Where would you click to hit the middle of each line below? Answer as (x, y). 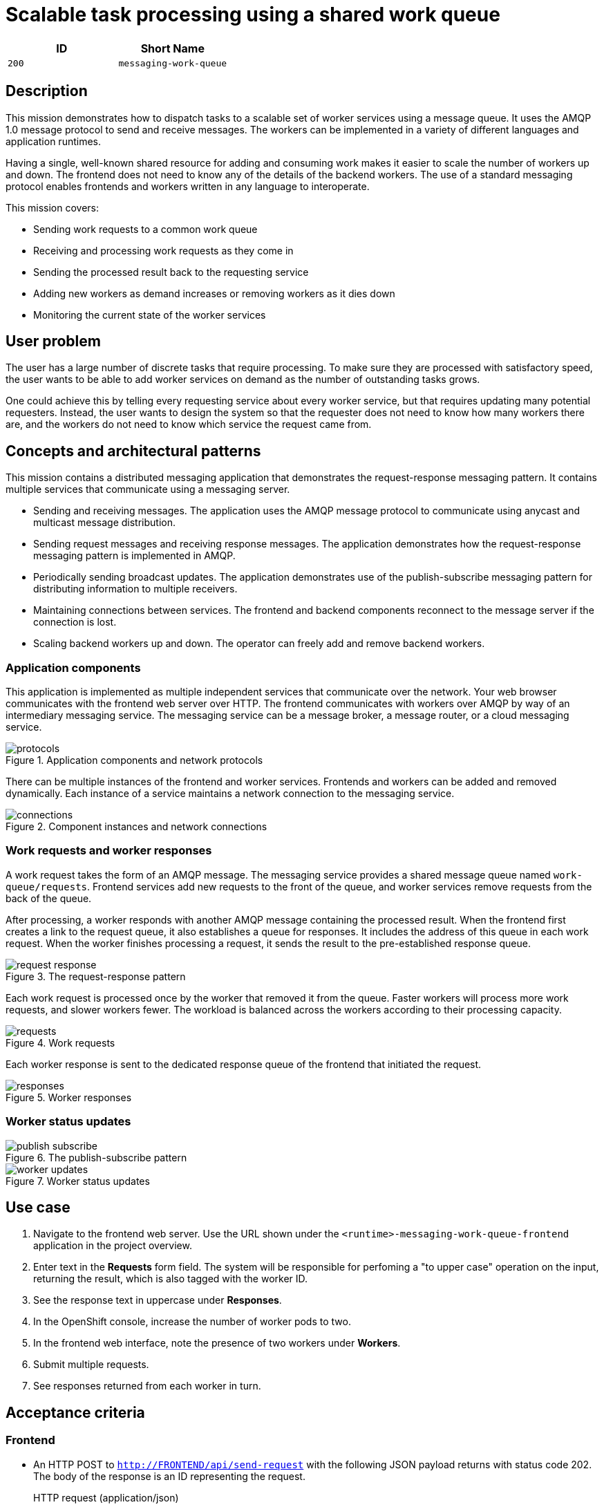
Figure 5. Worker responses (69, 1097)
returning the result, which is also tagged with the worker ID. (171, 1279)
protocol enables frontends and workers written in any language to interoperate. (188, 186)
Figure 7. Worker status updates (78, 1181)
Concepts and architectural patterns (133, 451)
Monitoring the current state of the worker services (150, 315)
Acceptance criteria (75, 1412)
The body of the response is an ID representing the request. (169, 1476)
